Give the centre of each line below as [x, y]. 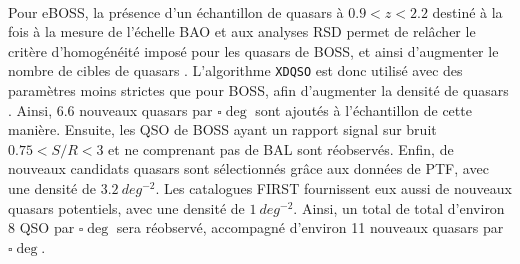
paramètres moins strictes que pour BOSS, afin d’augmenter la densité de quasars [258, 90]
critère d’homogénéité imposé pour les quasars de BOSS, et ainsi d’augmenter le [253, 50]
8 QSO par [41, 227]
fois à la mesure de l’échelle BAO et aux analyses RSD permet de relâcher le [242, 31]
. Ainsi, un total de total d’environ [399, 207]
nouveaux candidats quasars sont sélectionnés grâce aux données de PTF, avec [248, 168]
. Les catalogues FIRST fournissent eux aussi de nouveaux [333, 188]
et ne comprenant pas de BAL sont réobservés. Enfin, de [281, 148]
